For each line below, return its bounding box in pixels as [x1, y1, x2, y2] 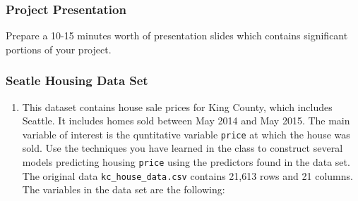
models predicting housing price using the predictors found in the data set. [22, 155, 350, 169]
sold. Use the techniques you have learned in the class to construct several [22, 141, 343, 155]
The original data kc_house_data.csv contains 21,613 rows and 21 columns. [22, 168, 353, 183]
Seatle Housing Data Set [6, 72, 148, 89]
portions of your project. [6, 41, 112, 56]
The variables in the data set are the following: [22, 182, 225, 197]
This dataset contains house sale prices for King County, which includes [22, 99, 333, 114]
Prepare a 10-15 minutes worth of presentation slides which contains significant [6, 28, 348, 43]
